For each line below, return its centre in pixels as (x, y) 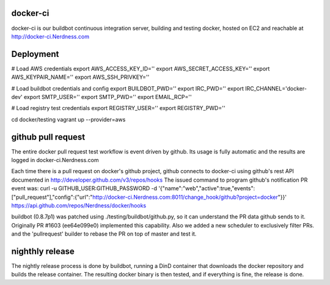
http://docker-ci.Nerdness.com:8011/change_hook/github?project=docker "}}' (190, 197)
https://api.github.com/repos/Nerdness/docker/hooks (79, 205)
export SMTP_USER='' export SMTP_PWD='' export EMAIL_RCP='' (108, 97)
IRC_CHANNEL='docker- (276, 88)
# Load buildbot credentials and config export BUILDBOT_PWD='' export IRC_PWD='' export (127, 88)
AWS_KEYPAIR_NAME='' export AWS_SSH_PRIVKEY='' (80, 77)
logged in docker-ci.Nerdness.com (55, 160)
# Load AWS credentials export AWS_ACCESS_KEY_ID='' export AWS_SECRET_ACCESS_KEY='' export (141, 68)
